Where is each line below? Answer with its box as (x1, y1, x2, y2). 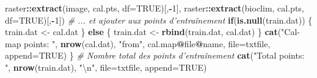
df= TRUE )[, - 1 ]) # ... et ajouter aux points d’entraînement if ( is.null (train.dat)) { (5, 13, 313, 26)
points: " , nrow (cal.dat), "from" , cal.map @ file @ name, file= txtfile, (24, 37, 271, 50)
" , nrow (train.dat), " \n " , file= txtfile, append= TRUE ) (5, 60, 207, 73)
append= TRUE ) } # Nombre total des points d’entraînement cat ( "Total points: (5, 49, 305, 62)
